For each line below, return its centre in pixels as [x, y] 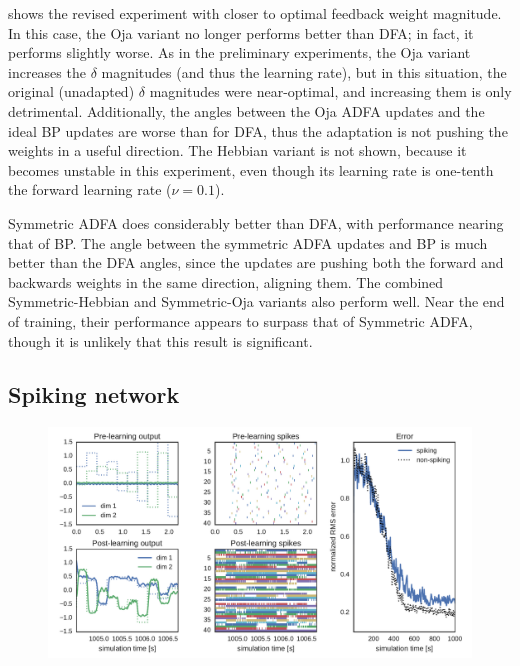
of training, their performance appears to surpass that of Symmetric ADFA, [240, 320]
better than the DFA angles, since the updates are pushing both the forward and [256, 262]
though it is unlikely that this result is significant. [160, 340]
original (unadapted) [71, 91]
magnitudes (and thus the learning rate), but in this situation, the [304, 71]
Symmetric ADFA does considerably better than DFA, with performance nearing [256, 222]
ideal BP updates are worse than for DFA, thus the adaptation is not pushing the [258, 130]
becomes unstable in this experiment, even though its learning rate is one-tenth [251, 169]
